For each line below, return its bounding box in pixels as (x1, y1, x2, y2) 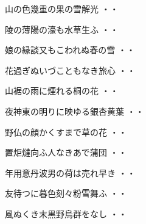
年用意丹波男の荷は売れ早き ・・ (5, 166, 136, 179)
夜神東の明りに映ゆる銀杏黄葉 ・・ (5, 104, 144, 117)
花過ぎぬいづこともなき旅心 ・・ (5, 63, 136, 76)
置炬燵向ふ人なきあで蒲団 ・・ (5, 146, 127, 159)
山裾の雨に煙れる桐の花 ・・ (5, 84, 119, 97)
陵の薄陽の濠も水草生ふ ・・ (5, 23, 119, 35)
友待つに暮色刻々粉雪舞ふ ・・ (5, 187, 127, 200)
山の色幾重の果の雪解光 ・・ (5, 2, 119, 15)
